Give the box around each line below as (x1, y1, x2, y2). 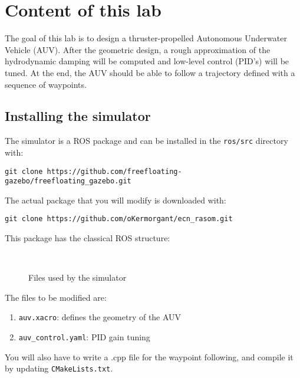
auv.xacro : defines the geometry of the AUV (18, 311, 182, 323)
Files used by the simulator (28, 271, 127, 284)
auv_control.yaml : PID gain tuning (18, 331, 150, 343)
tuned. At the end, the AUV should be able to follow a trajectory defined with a (5, 66, 295, 78)
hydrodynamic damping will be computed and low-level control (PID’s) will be (5, 55, 289, 67)
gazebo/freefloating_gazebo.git (5, 177, 131, 186)
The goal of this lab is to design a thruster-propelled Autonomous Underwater (5, 32, 287, 44)
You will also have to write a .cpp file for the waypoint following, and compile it (5, 350, 294, 363)
